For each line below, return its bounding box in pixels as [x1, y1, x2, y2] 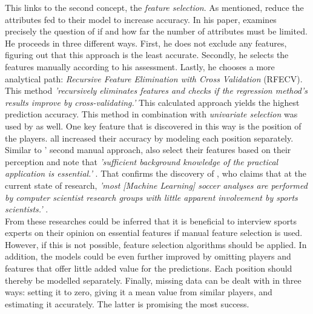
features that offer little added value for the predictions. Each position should [5, 262, 292, 275]
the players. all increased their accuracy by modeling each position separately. [5, 131, 294, 144]
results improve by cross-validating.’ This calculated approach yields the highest [5, 96, 300, 108]
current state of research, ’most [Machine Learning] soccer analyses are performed [5, 178, 308, 191]
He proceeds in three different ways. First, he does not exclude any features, [5, 36, 287, 49]
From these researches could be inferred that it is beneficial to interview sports [5, 214, 297, 227]
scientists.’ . [5, 203, 48, 215]
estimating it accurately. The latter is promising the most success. [5, 297, 249, 310]
